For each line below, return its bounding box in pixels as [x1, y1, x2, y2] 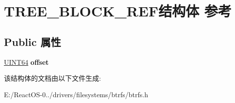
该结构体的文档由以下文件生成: [4, 73, 101, 83]
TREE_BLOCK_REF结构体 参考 [4, 1, 232, 21]
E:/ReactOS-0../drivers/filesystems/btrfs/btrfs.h [4, 89, 148, 99]
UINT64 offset [4, 57, 49, 67]
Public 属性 [4, 34, 61, 49]
